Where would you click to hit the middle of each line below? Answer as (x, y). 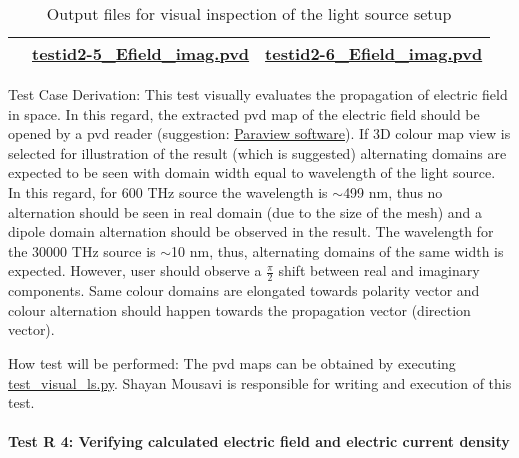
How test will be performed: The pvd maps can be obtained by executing (232, 362)
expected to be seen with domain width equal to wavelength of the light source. (252, 172)
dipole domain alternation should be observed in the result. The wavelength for (251, 231)
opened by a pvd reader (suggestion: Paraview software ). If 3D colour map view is (259, 133)
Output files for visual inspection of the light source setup (249, 13)
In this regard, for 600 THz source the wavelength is (168, 191)
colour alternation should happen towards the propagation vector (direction (239, 309)
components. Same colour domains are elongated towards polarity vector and (244, 290)
